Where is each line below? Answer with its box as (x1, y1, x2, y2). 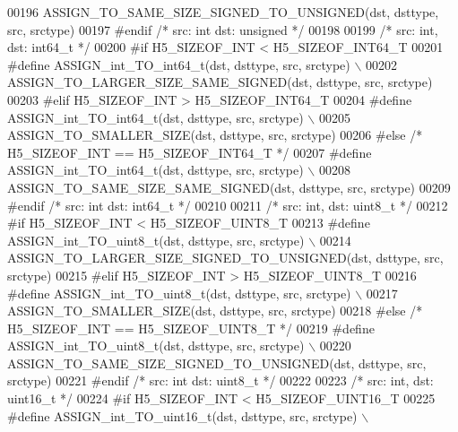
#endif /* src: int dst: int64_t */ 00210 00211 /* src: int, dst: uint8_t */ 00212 (7, 195, 448, 214)
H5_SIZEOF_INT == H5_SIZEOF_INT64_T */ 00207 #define (7, 143, 372, 161)
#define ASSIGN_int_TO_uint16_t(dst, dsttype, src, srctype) (7, 406, 358, 425)
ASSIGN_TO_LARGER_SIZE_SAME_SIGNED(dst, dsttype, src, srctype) (7, 73, 433, 91)
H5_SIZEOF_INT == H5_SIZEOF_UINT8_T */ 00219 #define (7, 318, 375, 337)
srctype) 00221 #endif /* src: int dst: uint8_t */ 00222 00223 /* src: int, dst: (7, 371, 434, 390)
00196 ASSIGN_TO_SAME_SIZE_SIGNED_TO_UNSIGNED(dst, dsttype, (7, 3, 439, 21)
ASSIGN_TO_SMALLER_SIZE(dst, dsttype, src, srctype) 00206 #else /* (7, 125, 423, 144)
